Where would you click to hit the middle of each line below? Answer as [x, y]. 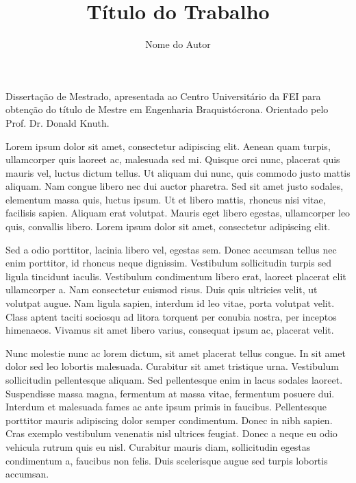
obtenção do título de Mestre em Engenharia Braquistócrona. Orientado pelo [167, 109]
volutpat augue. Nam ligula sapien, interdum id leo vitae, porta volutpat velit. [170, 303]
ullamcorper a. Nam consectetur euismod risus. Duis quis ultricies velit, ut [162, 289]
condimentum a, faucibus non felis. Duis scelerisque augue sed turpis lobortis [167, 460]
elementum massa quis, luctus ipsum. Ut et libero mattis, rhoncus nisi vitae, [166, 199]
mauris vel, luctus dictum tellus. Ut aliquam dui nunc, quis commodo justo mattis [178, 172]
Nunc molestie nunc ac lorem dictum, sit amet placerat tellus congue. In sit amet [176, 352]
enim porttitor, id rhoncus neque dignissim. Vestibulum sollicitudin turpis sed [168, 263]
